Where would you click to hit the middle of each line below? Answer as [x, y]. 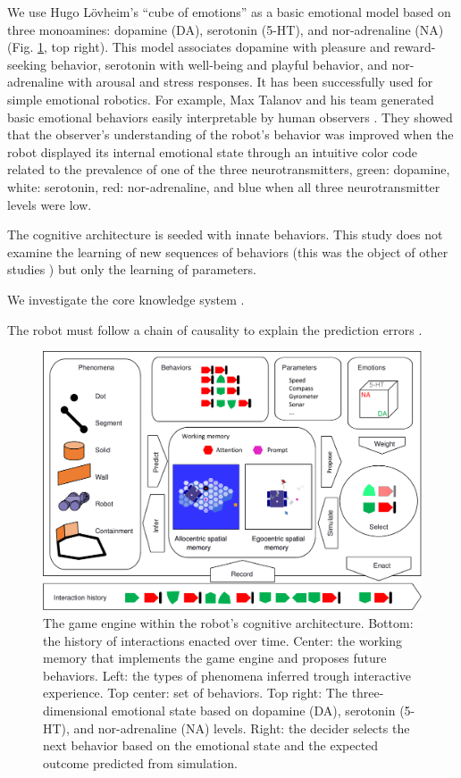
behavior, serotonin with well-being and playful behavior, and [219, 64]
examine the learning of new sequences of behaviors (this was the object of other [228, 251]
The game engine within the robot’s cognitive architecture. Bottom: [228, 622]
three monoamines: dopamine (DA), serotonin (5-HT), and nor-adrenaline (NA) [226, 29]
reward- [415, 47]
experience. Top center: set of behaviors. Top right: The [195, 693]
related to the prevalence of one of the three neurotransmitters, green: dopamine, [229, 169]
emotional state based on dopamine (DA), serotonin [254, 710]
